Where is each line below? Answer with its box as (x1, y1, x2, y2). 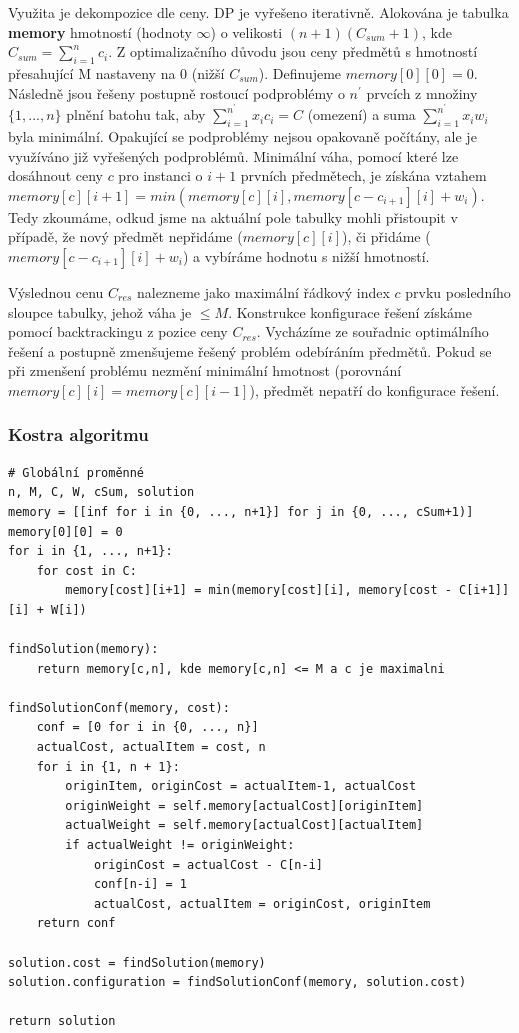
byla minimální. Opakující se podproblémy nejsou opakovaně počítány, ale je (8, 126, 477, 147)
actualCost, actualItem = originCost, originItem (93, 896, 431, 911)
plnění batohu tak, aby (66, 104, 206, 125)
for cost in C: (36, 563, 137, 578)
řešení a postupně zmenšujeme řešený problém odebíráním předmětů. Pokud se (8, 340, 492, 361)
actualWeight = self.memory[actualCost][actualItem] (65, 818, 424, 833)
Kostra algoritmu (8, 422, 149, 447)
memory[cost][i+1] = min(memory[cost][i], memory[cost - (65, 583, 452, 598)
